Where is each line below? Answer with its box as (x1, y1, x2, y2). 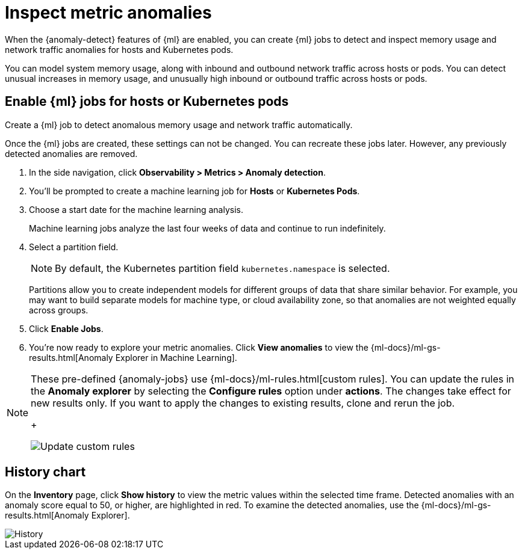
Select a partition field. (29, 241, 119, 252)
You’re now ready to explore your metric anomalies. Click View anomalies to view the (29, 342, 368, 352)
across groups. (29, 304, 89, 315)
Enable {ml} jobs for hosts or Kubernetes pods (5, 94, 289, 109)
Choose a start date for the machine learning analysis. (29, 204, 243, 215)
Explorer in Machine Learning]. (115, 352, 237, 363)
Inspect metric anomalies (5, 2, 212, 23)
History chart (5, 464, 86, 480)
